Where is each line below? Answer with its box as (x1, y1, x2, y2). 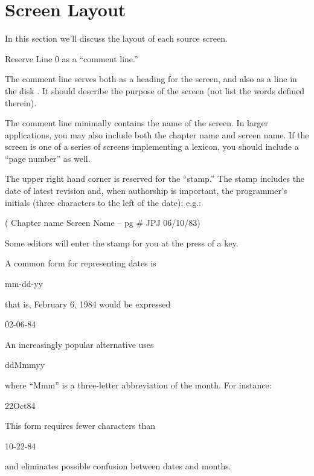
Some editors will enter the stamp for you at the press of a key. (5, 236, 239, 249)
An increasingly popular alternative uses (5, 338, 154, 350)
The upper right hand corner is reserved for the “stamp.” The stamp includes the (5, 172, 305, 185)
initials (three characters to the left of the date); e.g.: (5, 196, 201, 208)
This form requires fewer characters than (5, 419, 155, 432)
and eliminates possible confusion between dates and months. (5, 460, 231, 472)
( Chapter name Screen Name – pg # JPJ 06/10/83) (5, 216, 200, 229)
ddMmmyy (5, 358, 45, 371)
